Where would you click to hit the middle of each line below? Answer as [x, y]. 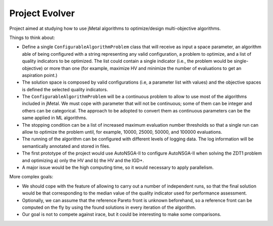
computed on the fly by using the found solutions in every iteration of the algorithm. [109, 207]
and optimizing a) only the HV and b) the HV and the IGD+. [83, 160]
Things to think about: [32, 37]
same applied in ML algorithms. [55, 118]
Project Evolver [42, 13]
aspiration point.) [40, 75]
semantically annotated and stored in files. [66, 146]
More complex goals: [31, 177]
